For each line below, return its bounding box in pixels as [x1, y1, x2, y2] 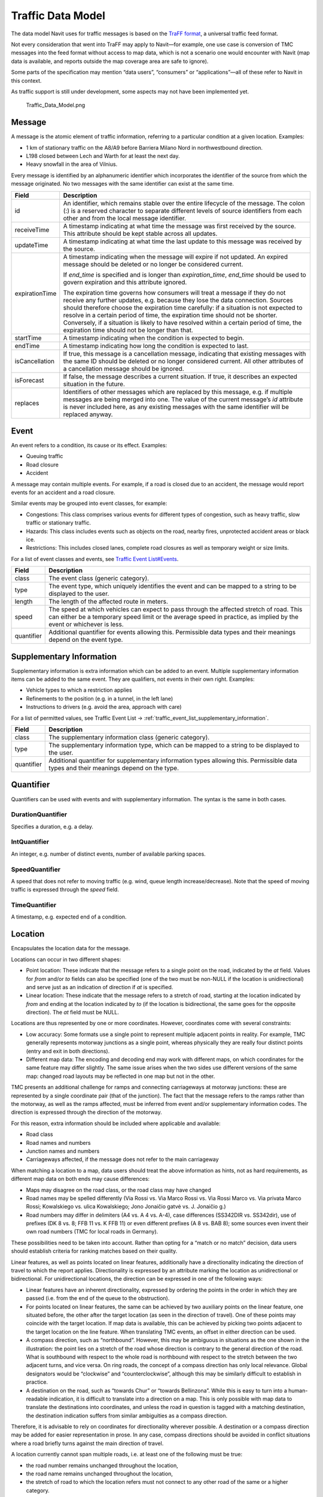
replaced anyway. [63, 410, 113, 419]
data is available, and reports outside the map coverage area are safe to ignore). [11, 57, 209, 65]
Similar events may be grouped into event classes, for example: [11, 500, 167, 507]
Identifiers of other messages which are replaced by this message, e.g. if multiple [63, 387, 293, 396]
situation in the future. [63, 380, 125, 388]
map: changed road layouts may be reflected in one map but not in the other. [26, 1072, 215, 1080]
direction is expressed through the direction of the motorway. [11, 1108, 162, 1116]
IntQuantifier [11, 838, 50, 846]
